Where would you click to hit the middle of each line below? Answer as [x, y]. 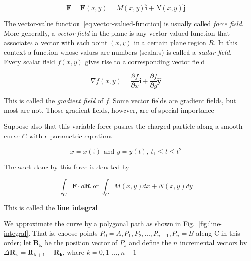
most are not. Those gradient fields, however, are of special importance [109, 110]
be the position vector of [81, 242]
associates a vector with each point [56, 42]
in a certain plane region [170, 42]
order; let [18, 242]
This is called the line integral [51, 207]
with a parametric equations [71, 136]
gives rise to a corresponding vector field [145, 61]
